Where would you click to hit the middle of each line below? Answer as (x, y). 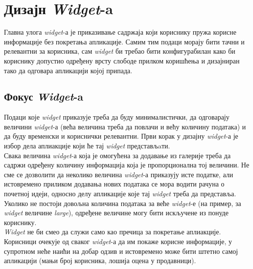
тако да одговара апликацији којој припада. (68, 70)
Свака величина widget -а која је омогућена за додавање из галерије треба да (117, 155)
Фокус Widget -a (44, 96)
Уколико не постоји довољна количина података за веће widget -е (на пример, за (123, 203)
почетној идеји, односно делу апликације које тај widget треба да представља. (120, 194)
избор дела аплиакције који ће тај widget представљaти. (87, 146)
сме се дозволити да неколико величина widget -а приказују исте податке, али (119, 174)
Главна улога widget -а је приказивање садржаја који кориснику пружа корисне (120, 32)
